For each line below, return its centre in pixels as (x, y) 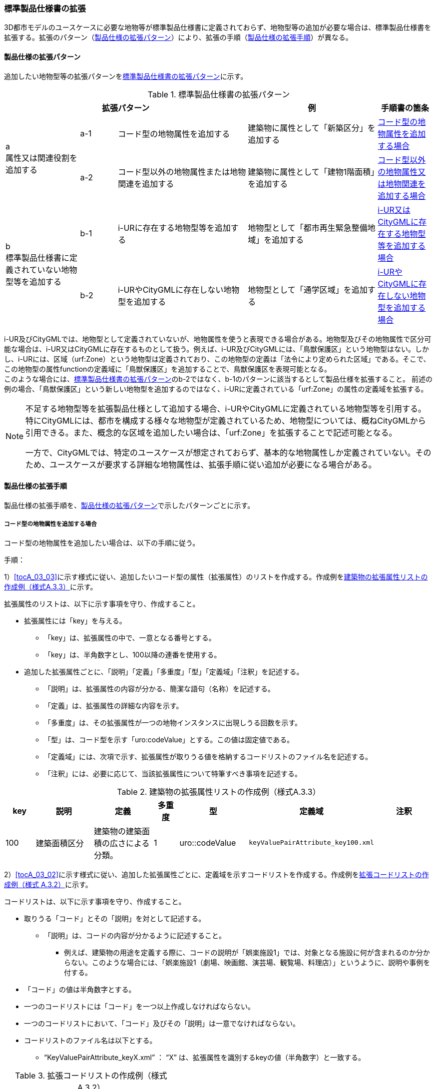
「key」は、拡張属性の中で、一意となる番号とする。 (130, 637)
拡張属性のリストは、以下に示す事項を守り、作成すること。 (102, 603)
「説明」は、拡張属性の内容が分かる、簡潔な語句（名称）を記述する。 (159, 688)
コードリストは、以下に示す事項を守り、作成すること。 (95, 901)
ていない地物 (53, 270)
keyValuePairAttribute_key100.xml (311, 843)
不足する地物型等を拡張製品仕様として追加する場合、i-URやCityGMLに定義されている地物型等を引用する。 (226, 408)
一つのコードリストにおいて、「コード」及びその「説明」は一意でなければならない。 (162, 1023)
